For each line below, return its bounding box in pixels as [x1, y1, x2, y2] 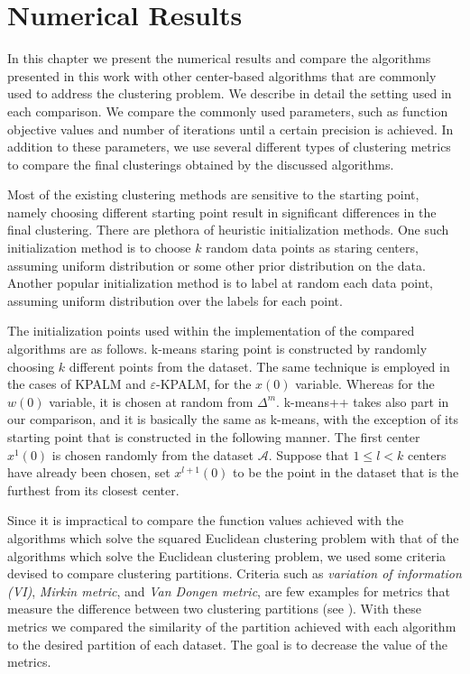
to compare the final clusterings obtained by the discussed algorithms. [7, 154, 394, 173]
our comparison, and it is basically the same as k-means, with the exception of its [7, 410, 458, 429]
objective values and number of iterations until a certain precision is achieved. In [7, 119, 454, 138]
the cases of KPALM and [7, 374, 146, 393]
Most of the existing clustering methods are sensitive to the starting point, [7, 185, 419, 204]
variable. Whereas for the [295, 374, 435, 393]
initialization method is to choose [7, 238, 191, 257]
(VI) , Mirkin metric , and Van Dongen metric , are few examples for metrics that [7, 581, 450, 600]
